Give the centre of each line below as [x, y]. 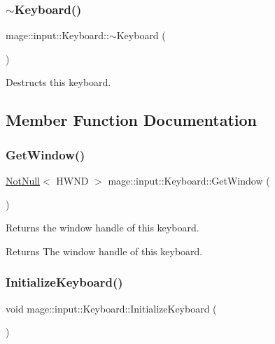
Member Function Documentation [132, 120]
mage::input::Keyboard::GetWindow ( [189, 180]
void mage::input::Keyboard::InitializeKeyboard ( [111, 308]
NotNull [23, 180]
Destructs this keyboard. [58, 82]
